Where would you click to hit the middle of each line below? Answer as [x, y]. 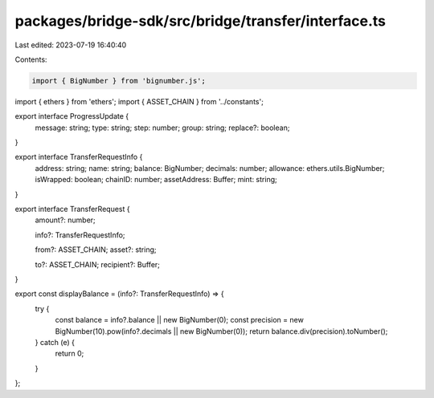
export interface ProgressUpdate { [72, 116]
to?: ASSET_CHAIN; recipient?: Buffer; [98, 264]
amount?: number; [65, 220]
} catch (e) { [55, 342]
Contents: [31, 59]
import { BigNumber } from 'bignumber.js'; [119, 81]
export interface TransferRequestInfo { [79, 157]
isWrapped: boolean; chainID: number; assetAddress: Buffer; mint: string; [156, 180]
